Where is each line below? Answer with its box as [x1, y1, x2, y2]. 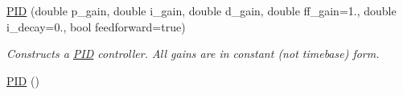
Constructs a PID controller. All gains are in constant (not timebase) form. [6, 45, 380, 62]
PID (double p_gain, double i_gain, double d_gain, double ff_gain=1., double [6, 2, 397, 19]
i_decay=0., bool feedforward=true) [6, 18, 186, 35]
